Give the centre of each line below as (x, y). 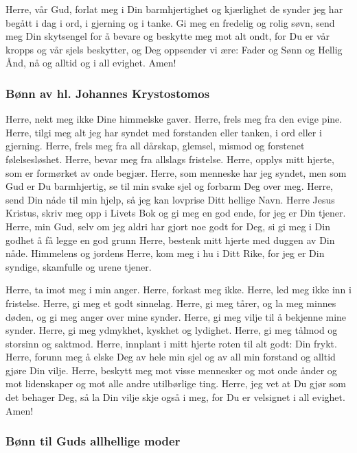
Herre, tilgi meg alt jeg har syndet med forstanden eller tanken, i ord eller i (164, 132)
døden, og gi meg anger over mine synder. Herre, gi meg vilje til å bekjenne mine (176, 316)
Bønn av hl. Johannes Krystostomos (108, 93)
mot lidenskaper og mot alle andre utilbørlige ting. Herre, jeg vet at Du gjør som (176, 383)
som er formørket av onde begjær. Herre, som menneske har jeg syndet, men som (176, 172)
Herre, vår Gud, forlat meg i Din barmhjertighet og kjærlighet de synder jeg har (174, 9)
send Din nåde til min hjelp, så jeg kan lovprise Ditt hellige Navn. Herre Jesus (170, 199)
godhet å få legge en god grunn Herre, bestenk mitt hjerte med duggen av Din (170, 240)
